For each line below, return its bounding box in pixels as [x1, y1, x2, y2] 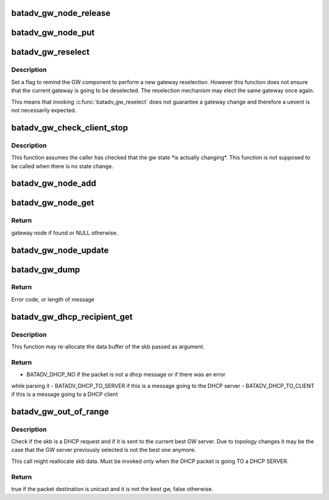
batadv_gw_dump [11, 264, 80, 275]
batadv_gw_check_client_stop [11, 122, 128, 133]
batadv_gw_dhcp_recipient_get [11, 311, 133, 322]
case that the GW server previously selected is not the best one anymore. [11, 446, 196, 454]
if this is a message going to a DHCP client [11, 390, 118, 398]
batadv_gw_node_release [11, 8, 111, 18]
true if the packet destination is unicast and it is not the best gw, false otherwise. [11, 485, 213, 493]
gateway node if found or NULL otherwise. [11, 229, 118, 236]
